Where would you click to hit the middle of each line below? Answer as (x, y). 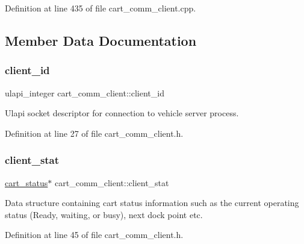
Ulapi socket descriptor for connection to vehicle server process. (122, 113)
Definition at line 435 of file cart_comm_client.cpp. (101, 8)
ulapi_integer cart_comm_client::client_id (85, 92)
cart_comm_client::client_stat (112, 182)
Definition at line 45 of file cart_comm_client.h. (94, 235)
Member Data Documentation (101, 40)
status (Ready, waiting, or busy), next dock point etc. (104, 214)
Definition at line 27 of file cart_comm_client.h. (94, 133)
